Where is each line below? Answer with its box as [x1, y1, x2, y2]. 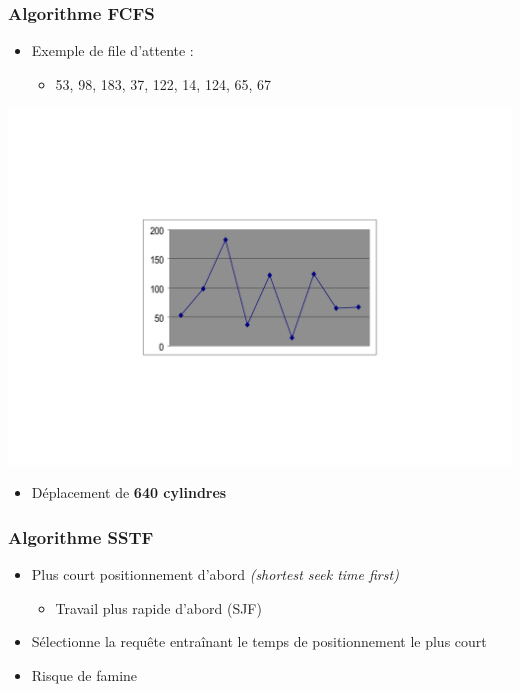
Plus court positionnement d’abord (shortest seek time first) [31, 564, 399, 585]
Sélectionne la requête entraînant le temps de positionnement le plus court [31, 631, 487, 652]
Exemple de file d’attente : [31, 40, 194, 61]
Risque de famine [31, 664, 138, 685]
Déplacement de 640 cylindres [31, 482, 227, 503]
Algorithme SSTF [8, 524, 154, 549]
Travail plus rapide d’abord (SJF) [55, 597, 262, 618]
